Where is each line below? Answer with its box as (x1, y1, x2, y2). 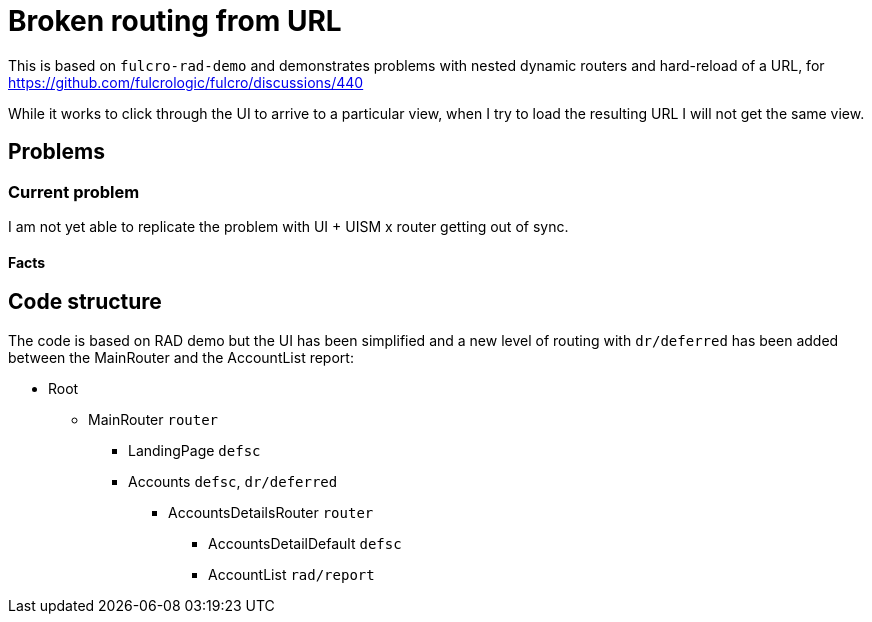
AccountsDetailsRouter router (168, 503, 374, 521)
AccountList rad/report (208, 565, 375, 583)
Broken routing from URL (8, 4, 342, 38)
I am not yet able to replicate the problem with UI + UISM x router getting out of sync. (8, 217, 569, 235)
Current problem (8, 181, 140, 202)
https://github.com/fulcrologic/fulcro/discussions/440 (8, 73, 364, 91)
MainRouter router (88, 410, 219, 428)
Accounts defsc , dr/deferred (128, 472, 338, 490)
